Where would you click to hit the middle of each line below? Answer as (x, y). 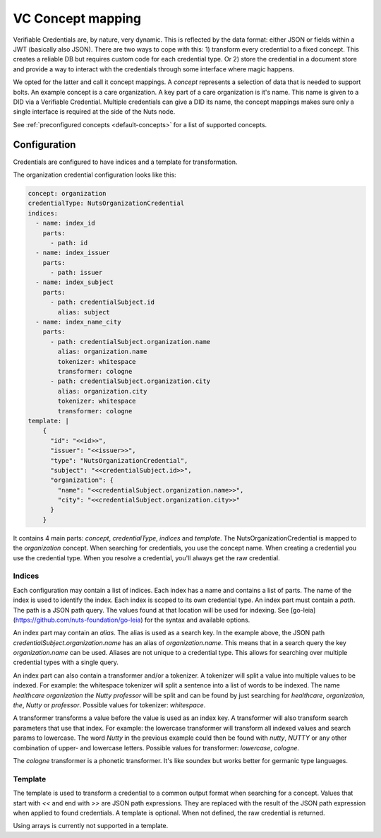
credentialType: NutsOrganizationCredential (106, 203)
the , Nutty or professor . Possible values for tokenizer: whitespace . (109, 705)
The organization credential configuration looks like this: (95, 175)
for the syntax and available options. (197, 620)
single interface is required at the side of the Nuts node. (94, 112)
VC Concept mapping (77, 18)
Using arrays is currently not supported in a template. (91, 826)
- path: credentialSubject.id (103, 302)
